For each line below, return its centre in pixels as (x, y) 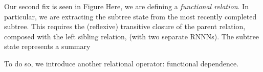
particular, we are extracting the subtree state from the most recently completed (130, 16)
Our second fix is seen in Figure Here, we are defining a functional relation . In (126, 6)
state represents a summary (47, 46)
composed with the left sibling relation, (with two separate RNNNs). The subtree (132, 36)
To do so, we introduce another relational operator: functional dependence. (122, 63)
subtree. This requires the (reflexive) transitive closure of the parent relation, (125, 26)
